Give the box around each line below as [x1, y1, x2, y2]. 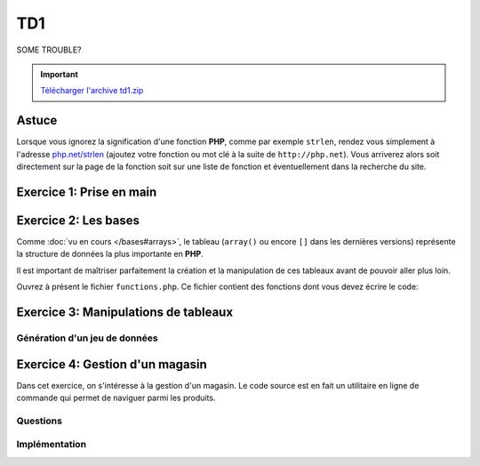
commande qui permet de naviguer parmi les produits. [16, 392, 216, 403]
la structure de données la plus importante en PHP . [16, 249, 204, 260]
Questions [16, 414, 62, 427]
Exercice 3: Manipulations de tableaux [16, 304, 234, 319]
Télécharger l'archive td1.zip [40, 85, 144, 96]
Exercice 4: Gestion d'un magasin [16, 357, 208, 372]
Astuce [16, 113, 58, 128]
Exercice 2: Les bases [16, 213, 140, 228]
